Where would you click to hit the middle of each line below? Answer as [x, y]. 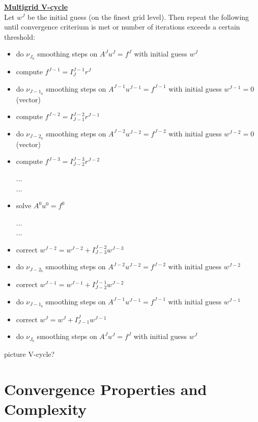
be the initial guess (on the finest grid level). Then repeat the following [138, 17]
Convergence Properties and [106, 389]
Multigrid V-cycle [36, 7]
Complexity [46, 409]
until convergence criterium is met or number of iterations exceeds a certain [122, 27]
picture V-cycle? [30, 354]
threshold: [20, 36]
